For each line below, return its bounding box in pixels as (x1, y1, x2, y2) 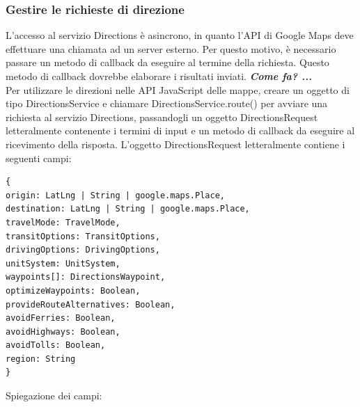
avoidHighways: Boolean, (6, 326, 120, 337)
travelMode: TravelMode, (6, 217, 120, 228)
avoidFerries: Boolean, (6, 313, 116, 324)
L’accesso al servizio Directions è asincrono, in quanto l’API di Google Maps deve (6, 28, 354, 42)
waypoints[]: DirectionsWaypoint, (6, 272, 166, 282)
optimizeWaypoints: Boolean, (6, 285, 141, 296)
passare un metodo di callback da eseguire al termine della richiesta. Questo (6, 55, 329, 70)
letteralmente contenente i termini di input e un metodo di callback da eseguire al (6, 123, 355, 138)
